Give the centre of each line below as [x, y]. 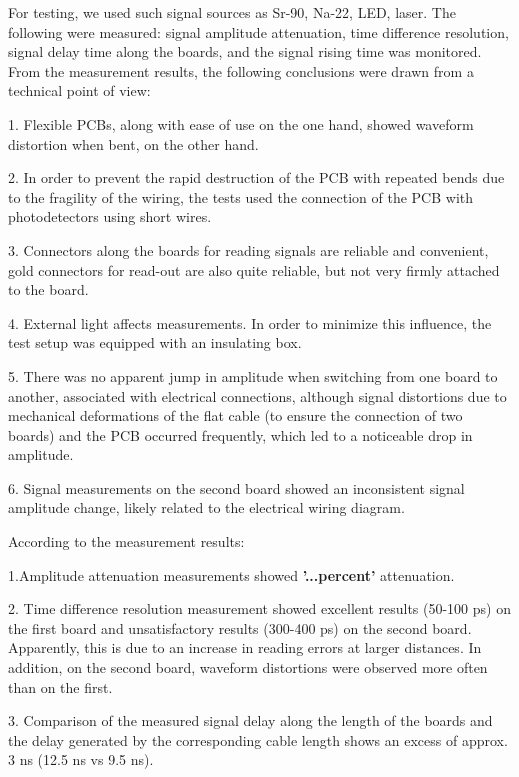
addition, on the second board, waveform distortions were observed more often [248, 667]
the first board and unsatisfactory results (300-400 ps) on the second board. [240, 627]
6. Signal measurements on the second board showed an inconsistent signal [236, 487]
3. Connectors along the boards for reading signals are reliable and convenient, [248, 249]
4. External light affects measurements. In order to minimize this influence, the [250, 322]
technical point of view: [79, 90]
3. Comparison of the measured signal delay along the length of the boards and [250, 720]
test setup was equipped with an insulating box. [155, 342]
